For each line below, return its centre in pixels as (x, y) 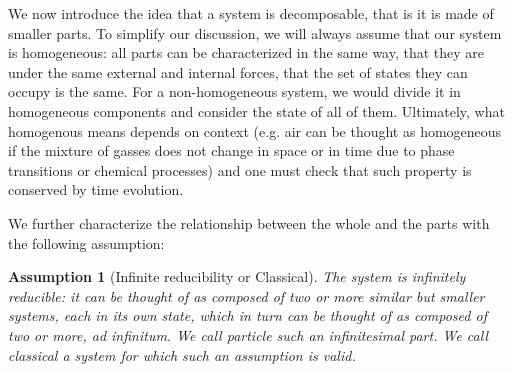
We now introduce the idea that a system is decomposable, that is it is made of (251, 13)
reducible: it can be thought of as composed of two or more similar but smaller (246, 295)
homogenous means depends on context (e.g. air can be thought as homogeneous (255, 130)
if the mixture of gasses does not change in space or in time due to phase (231, 150)
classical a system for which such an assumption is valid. (182, 354)
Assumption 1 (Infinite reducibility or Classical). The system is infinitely (237, 276)
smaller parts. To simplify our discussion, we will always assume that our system (255, 32)
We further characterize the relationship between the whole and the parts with (249, 222)
